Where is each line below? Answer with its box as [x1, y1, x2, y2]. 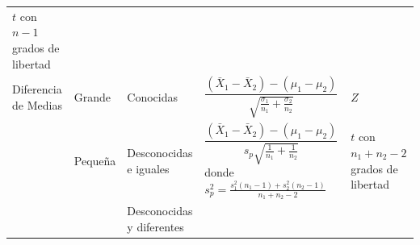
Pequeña [73, 152, 116, 168]
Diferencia [12, 80, 62, 97]
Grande [73, 88, 111, 105]
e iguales [127, 160, 170, 176]
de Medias [12, 96, 62, 113]
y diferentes [127, 218, 184, 235]
